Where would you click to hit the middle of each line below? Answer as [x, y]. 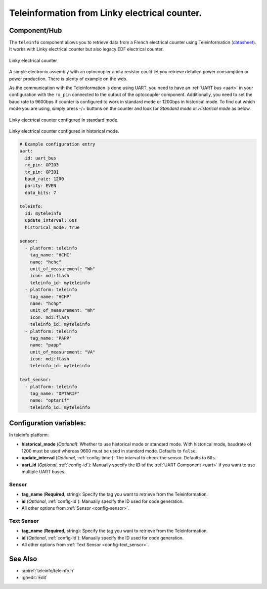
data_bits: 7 [41, 193]
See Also [23, 559]
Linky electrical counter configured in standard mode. [64, 120]
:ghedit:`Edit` [35, 578]
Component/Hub [36, 30]
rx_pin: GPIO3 [42, 165]
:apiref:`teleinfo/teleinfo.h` [48, 571]
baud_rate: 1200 [44, 179]
